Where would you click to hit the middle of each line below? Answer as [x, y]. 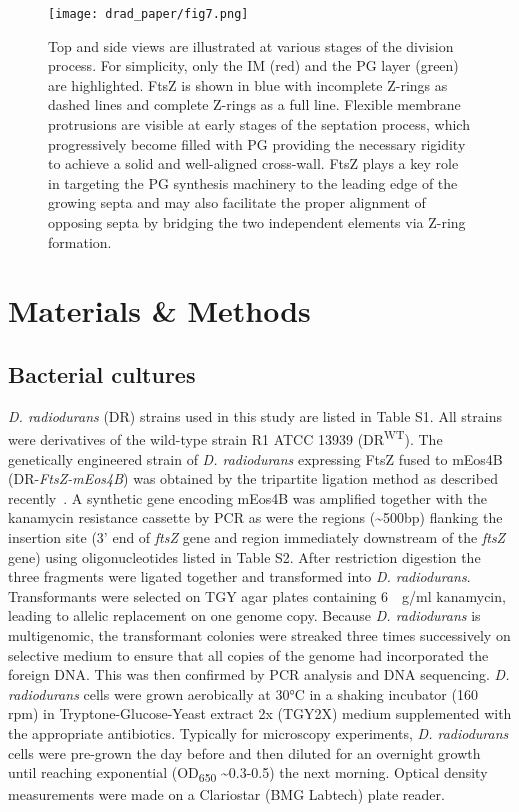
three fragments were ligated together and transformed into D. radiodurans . [239, 576]
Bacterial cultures [102, 373]
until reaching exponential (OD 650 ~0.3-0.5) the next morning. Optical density [248, 773]
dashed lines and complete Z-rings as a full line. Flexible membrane [254, 104]
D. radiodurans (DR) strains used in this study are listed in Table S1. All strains [255, 415]
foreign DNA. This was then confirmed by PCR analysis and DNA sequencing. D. [259, 674]
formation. [80, 241]
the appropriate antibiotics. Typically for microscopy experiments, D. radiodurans [258, 732]
